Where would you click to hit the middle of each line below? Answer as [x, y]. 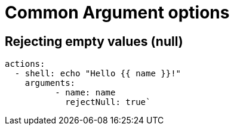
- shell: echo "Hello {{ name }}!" [98, 74]
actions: [25, 64]
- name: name [85, 93]
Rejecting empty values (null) [94, 41]
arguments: [50, 83]
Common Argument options [117, 13]
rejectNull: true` [108, 102]
